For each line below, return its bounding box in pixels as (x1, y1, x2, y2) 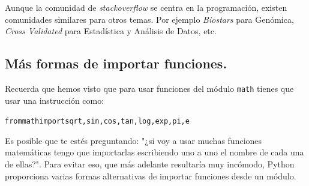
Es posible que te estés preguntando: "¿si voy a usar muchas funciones (5, 134, 262, 146)
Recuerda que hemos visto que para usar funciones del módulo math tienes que (5, 82, 294, 94)
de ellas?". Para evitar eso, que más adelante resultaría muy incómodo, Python (5, 158, 295, 170)
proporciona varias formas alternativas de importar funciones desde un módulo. (5, 169, 296, 182)
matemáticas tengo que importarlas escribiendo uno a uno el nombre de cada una (5, 146, 304, 158)
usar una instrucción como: (5, 94, 104, 106)
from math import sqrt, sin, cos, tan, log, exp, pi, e (5, 117, 190, 126)
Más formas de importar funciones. (5, 54, 227, 73)
